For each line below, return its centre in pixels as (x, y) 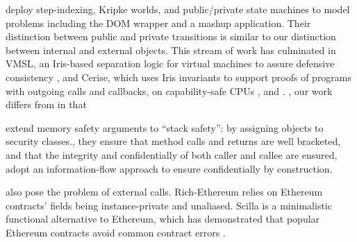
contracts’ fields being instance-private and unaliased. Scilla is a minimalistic (169, 205)
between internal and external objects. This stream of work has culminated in (171, 50)
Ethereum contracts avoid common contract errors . (116, 232)
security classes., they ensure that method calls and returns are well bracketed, (173, 141)
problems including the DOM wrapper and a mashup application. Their (158, 23)
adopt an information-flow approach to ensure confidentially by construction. (169, 168)
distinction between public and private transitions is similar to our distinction (171, 36)
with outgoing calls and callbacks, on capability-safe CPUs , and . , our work (169, 90)
